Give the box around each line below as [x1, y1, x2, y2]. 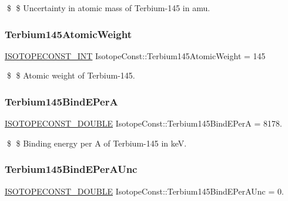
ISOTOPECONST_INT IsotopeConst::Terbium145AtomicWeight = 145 [5, 49, 266, 62]
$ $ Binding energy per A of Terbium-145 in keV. [6, 137, 187, 149]
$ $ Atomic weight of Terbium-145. [6, 69, 135, 81]
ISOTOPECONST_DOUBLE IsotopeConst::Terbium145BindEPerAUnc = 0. [5, 185, 284, 197]
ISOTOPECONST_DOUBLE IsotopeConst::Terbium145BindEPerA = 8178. [5, 117, 282, 130]
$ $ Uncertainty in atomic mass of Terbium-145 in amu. [6, 2, 210, 13]
